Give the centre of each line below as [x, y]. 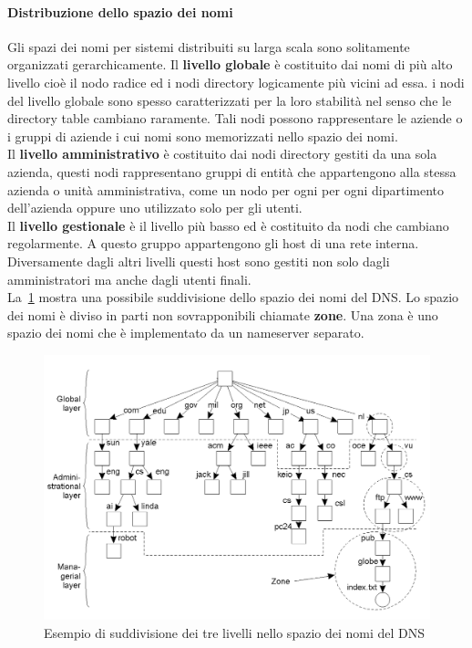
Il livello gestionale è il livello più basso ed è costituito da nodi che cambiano [228, 225]
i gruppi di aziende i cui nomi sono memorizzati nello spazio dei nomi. [203, 136]
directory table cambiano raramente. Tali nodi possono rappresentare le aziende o [235, 118]
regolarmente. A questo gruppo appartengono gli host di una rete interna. [213, 243]
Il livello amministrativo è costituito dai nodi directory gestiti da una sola [222, 154]
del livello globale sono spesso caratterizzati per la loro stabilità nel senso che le [230, 100]
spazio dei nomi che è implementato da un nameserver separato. [186, 333]
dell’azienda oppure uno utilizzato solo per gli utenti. [155, 208]
